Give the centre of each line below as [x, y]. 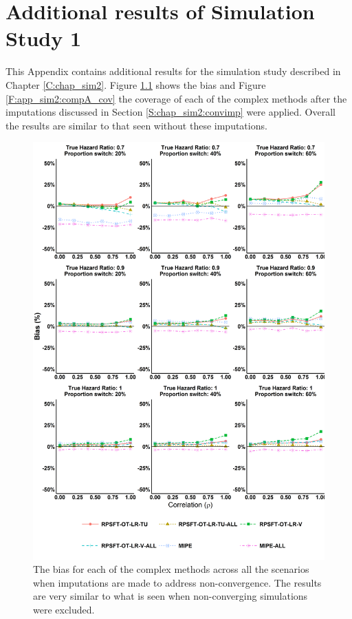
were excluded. [64, 610]
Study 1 [44, 38]
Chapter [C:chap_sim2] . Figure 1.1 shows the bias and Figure [136, 84]
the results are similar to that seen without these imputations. [136, 125]
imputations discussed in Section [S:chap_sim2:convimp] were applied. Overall [170, 112]
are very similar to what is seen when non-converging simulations [170, 596]
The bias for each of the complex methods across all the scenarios [171, 569]
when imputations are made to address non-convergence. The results [177, 582]
